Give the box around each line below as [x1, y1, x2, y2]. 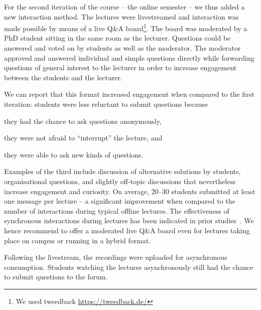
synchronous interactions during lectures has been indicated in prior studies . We [4, 215, 254, 226]
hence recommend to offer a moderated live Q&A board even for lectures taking [4, 225, 250, 235]
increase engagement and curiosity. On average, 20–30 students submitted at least [4, 186, 255, 196]
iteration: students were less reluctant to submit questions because [4, 99, 208, 109]
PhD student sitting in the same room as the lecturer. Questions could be [4, 33, 231, 43]
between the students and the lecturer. [4, 72, 122, 82]
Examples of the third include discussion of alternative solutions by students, [4, 166, 241, 177]
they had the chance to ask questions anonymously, [4, 115, 162, 126]
